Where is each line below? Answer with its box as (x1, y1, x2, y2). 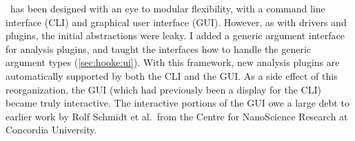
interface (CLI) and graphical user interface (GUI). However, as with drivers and (6, 14, 347, 29)
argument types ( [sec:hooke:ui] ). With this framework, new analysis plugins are (6, 55, 340, 69)
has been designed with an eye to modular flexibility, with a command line (10, 1, 325, 15)
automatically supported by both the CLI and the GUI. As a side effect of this (6, 68, 338, 83)
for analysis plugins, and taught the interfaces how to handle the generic (6, 41, 312, 56)
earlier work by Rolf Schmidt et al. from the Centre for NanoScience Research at (6, 109, 348, 123)
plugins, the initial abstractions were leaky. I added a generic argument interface (6, 28, 345, 43)
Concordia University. (6, 122, 97, 137)
